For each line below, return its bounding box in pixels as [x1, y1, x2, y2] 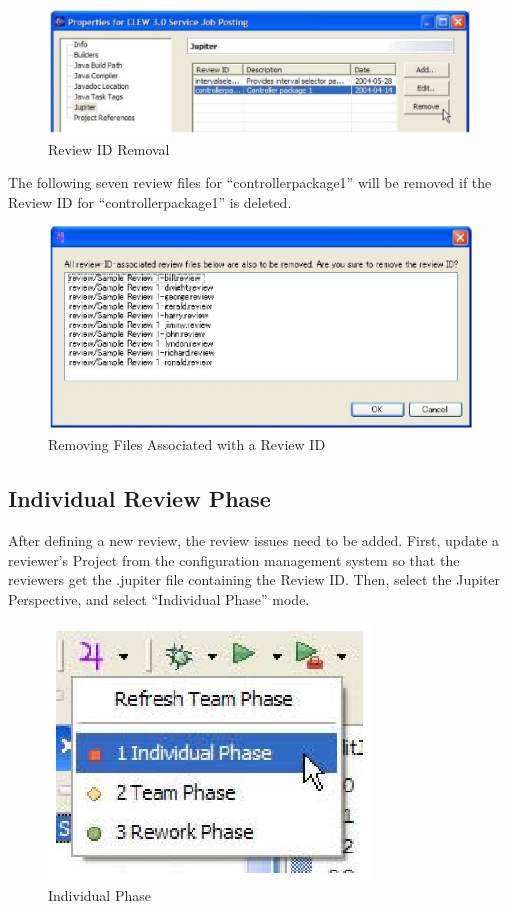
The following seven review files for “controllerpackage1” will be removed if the [8, 172, 492, 193]
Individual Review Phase [8, 483, 271, 514]
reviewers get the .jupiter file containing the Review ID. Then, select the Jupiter [8, 569, 501, 590]
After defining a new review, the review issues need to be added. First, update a [8, 529, 500, 550]
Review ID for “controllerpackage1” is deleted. [8, 191, 292, 212]
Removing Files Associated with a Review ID [48, 434, 326, 455]
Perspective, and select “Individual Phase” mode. [8, 588, 310, 609]
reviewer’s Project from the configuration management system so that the [8, 549, 460, 570]
